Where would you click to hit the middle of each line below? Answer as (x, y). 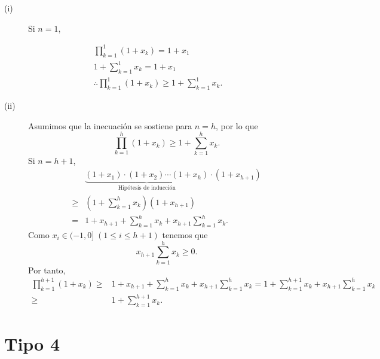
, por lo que (237, 125)
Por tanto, (47, 270)
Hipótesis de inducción (147, 188)
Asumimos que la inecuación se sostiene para (110, 125)
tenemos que (185, 234)
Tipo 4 (32, 344)
